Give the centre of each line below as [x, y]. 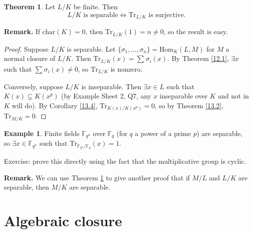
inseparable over [184, 96]
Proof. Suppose [26, 49]
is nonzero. [126, 68]
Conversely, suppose [34, 86]
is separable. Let [91, 49]
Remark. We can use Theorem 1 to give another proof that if [97, 177]
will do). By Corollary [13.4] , [55, 105]
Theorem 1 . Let [30, 6]
